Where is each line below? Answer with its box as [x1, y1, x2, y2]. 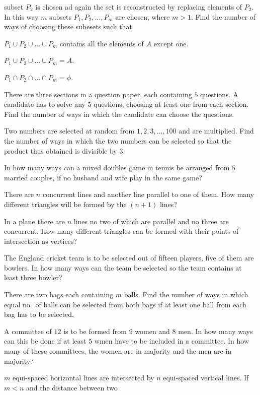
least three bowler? [4, 272, 62, 283]
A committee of [4, 325, 52, 336]
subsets [49, 11, 71, 22]
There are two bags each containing [4, 289, 114, 300]
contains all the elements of [59, 38, 144, 48]
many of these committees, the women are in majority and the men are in [4, 346, 232, 356]
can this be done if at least [4, 336, 86, 346]
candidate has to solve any [4, 99, 85, 109]
